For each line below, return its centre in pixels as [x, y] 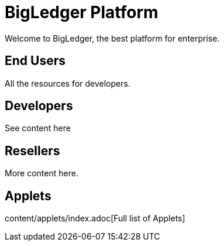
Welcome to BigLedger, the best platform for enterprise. [112, 38]
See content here [38, 128]
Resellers [32, 151]
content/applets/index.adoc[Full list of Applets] [95, 218]
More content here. [42, 173]
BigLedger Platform [82, 12]
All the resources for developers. [68, 83]
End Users [35, 61]
